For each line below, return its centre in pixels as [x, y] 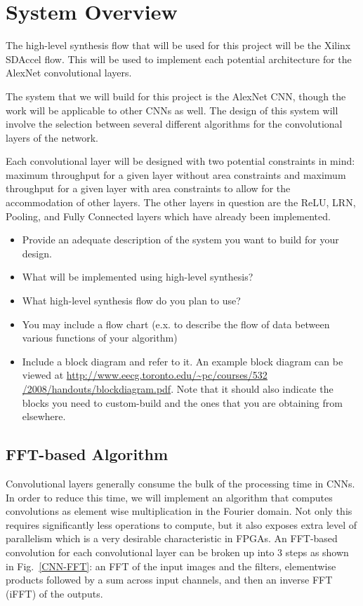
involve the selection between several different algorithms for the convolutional [174, 124]
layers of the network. [52, 137]
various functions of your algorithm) [100, 338]
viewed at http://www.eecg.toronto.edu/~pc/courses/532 [145, 375]
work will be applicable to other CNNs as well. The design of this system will [172, 110]
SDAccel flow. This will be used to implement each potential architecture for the [179, 59]
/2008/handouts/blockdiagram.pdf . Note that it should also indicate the [178, 389]
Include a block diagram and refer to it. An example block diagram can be [183, 361]
